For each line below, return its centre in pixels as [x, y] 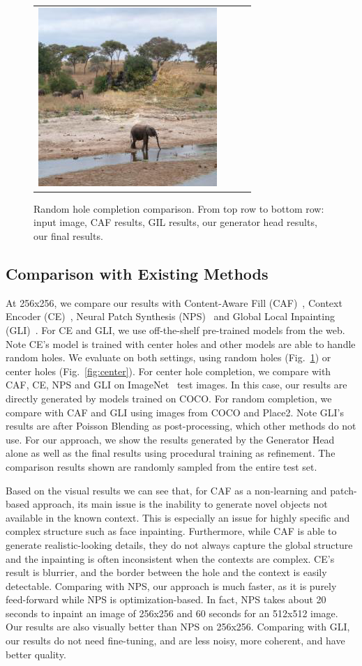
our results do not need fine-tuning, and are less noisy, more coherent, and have [175, 641]
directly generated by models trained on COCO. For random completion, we [169, 398]
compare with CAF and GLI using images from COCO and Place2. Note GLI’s [175, 412]
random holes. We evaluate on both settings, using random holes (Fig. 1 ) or [168, 357]
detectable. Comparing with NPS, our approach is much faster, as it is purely [171, 585]
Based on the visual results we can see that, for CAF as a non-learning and [166, 490]
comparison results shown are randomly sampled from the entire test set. [161, 466]
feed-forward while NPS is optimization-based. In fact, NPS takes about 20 [166, 599]
